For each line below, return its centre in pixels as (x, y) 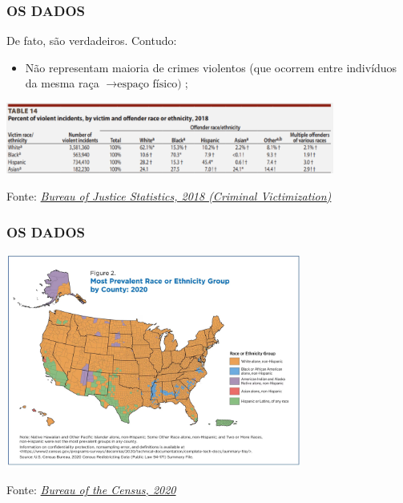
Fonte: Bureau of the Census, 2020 (91, 490)
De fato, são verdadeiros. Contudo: (92, 41)
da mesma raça (62, 83)
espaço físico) (149, 85)
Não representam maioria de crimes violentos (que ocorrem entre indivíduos (211, 67)
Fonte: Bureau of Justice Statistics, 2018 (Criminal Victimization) (169, 196)
